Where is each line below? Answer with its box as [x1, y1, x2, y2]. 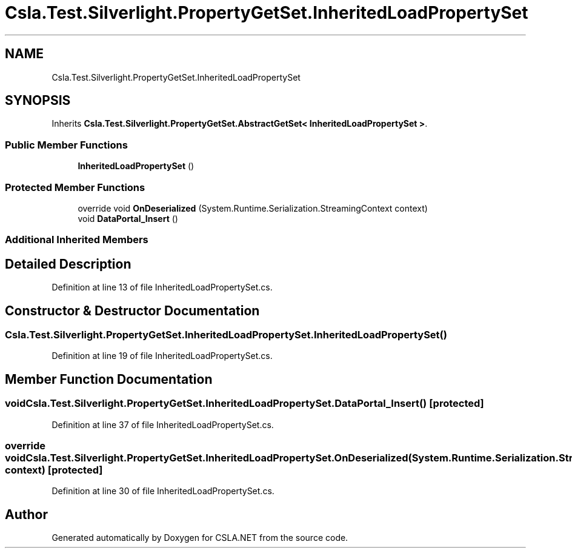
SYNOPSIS [5, 93, 71, 109]
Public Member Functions [5, 138, 128, 151]
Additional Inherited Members [5, 233, 148, 246]
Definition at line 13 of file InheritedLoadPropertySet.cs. [52, 282, 273, 293]
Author [5, 506, 48, 522]
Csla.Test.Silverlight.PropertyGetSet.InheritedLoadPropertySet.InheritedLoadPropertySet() [5, 329, 447, 341]
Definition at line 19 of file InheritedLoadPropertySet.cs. [52, 350, 273, 361]
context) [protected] [5, 463, 103, 476]
